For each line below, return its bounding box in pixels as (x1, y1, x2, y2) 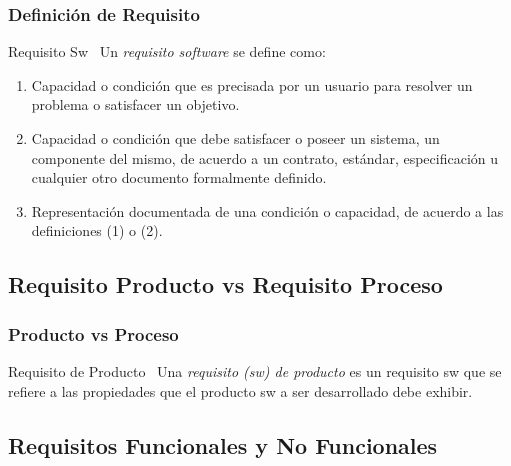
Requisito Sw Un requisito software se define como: (8, 41, 326, 62)
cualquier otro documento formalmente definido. (31, 167, 327, 188)
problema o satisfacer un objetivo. (31, 94, 240, 115)
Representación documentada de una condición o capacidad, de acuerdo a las (31, 200, 504, 221)
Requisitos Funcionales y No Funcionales (8, 429, 438, 460)
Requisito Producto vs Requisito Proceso (8, 269, 443, 300)
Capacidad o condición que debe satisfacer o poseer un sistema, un (31, 128, 440, 148)
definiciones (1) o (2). (31, 220, 163, 241)
